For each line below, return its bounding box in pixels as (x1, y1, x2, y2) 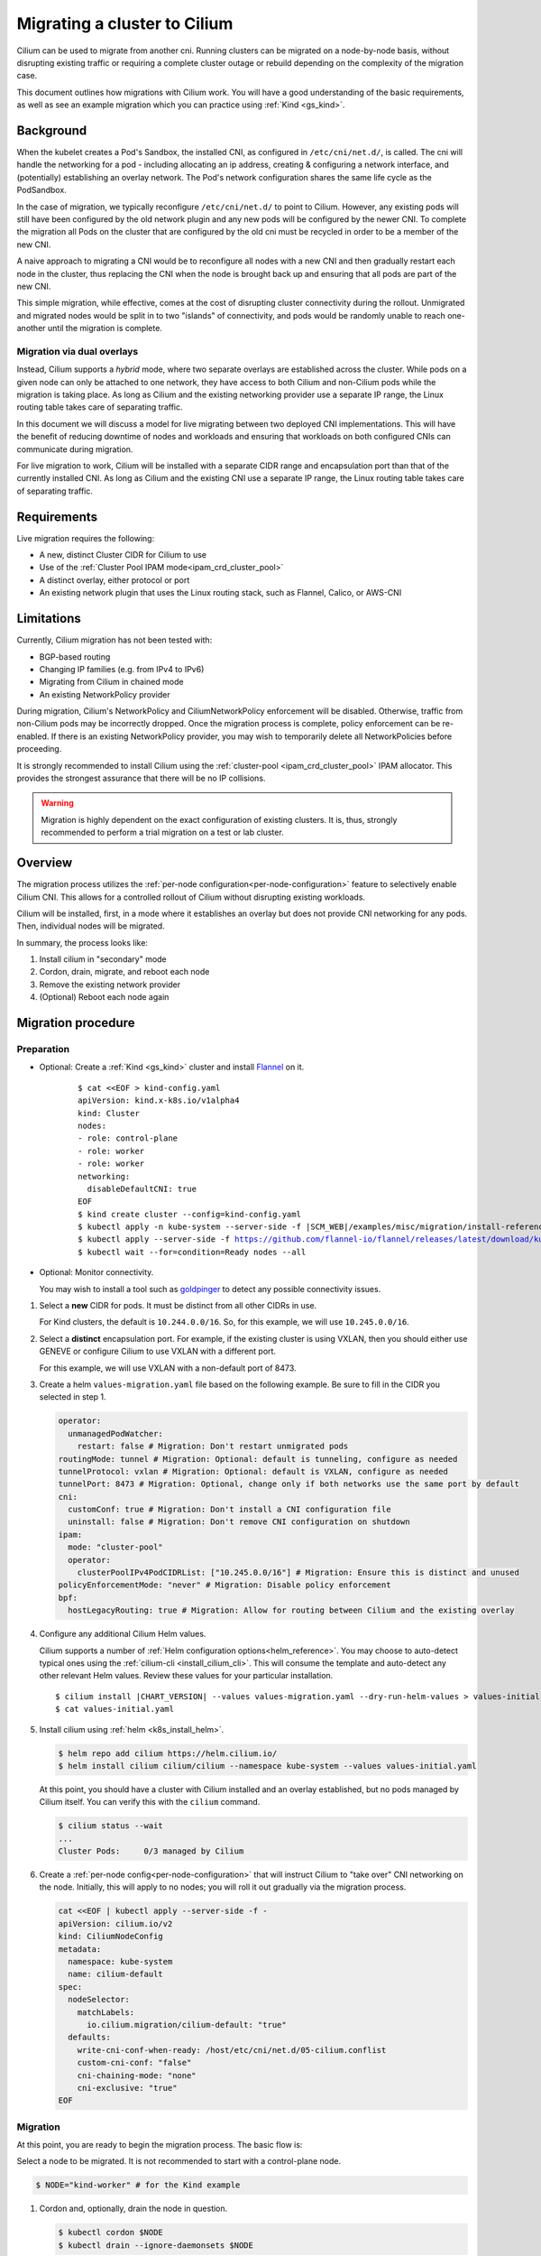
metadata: (58, 1944, 102, 1954)
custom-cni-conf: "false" (77, 2057, 192, 2068)
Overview (16, 855, 73, 871)
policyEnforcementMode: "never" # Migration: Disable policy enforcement (58, 1580, 391, 1590)
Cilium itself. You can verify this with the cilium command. (39, 1797, 261, 1808)
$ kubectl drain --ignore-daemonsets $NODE (58, 2240, 254, 2251)
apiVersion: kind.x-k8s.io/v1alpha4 (78, 1096, 240, 1105)
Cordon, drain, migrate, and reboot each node (39, 966, 210, 977)
